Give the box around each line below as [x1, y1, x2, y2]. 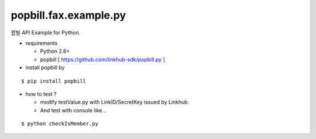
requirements [25, 40, 58, 47]
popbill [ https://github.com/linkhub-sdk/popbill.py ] [40, 56, 165, 63]
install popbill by [25, 64, 65, 71]
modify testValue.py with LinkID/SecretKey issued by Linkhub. [40, 99, 190, 106]
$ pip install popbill [21, 77, 87, 84]
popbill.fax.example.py [11, 9, 126, 22]
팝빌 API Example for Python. [11, 29, 81, 36]
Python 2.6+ [40, 48, 70, 55]
